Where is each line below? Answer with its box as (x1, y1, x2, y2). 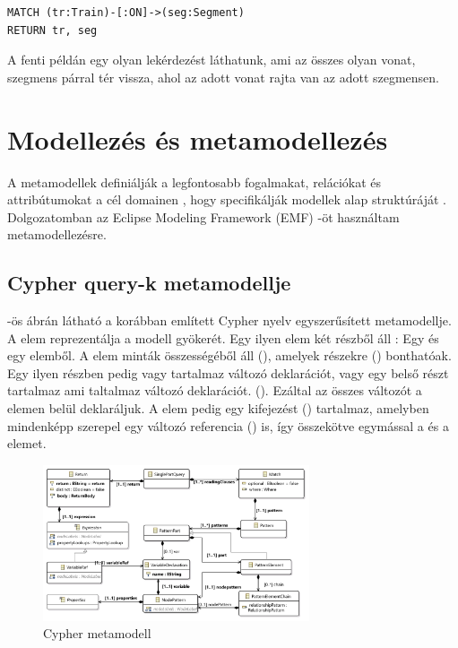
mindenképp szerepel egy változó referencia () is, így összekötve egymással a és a (7, 416, 449, 435)
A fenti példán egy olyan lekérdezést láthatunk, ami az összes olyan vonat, (7, 50, 416, 69)
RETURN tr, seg (7, 23, 98, 37)
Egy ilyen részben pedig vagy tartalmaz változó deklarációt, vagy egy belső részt (7, 363, 449, 382)
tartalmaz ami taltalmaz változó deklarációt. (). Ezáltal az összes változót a (7, 381, 422, 400)
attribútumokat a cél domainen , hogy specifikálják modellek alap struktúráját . (7, 190, 446, 209)
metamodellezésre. (7, 225, 107, 244)
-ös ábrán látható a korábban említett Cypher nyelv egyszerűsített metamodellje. (7, 311, 452, 330)
